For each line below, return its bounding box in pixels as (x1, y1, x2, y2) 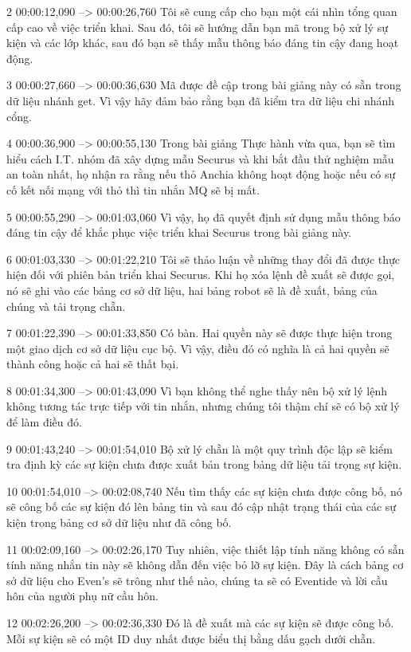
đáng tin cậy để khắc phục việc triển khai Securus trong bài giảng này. (6, 224, 352, 241)
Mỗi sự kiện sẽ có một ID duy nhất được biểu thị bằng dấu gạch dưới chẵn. (6, 630, 376, 646)
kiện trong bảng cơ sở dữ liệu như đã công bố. (6, 514, 232, 531)
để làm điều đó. (6, 414, 82, 430)
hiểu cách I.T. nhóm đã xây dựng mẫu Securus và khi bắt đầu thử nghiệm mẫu (6, 150, 394, 167)
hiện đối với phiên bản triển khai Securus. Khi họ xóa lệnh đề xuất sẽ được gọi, (6, 266, 395, 283)
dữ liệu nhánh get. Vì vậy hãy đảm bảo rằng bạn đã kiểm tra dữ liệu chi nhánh (6, 92, 395, 108)
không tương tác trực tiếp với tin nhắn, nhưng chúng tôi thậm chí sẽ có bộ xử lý (6, 398, 400, 414)
